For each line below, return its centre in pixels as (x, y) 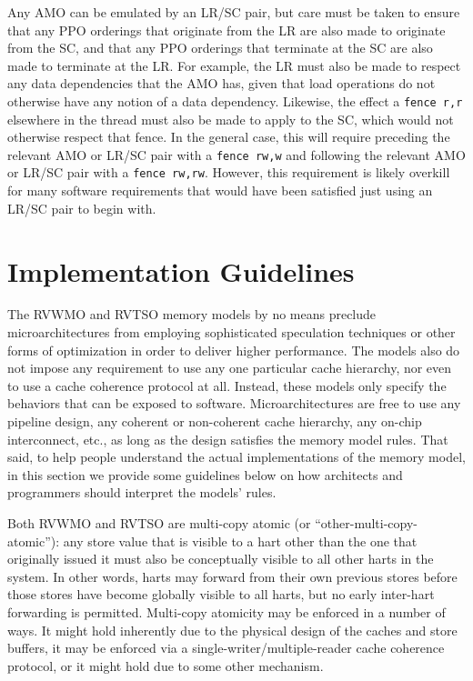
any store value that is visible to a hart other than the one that (240, 541)
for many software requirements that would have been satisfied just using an (220, 190)
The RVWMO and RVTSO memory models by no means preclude (192, 314)
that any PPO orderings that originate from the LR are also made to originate (226, 30)
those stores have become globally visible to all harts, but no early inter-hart (221, 594)
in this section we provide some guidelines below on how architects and (205, 474)
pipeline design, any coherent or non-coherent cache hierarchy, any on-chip (215, 421)
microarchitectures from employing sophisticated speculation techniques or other (231, 332)
